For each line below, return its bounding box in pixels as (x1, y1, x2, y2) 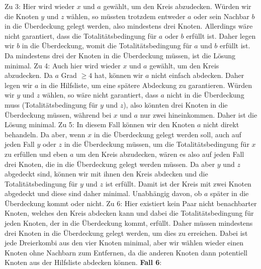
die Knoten (5, 11, 39, 21)
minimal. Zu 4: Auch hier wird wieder (5, 60, 121, 70)
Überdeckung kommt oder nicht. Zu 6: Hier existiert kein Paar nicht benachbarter (5, 198, 257, 208)
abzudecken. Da (5, 70, 53, 80)
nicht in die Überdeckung (166, 89, 244, 100)
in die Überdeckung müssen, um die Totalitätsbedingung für (64, 139, 249, 149)
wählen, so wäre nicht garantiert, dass (42, 89, 158, 100)
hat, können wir (94, 70, 143, 80)
